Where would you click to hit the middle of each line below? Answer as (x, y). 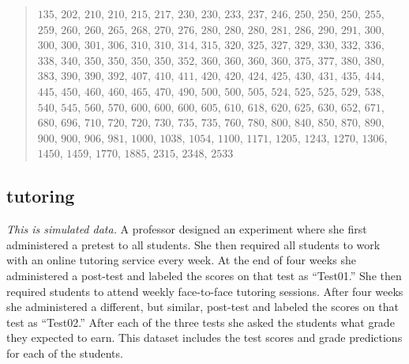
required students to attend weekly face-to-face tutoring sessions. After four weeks (205, 291)
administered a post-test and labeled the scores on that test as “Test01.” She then (204, 275)
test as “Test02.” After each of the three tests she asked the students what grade (201, 322)
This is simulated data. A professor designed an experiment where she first (187, 229)
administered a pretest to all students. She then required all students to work (193, 244)
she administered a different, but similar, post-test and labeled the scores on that (203, 307)
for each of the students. (65, 353)
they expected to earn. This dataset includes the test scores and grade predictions (204, 337)
